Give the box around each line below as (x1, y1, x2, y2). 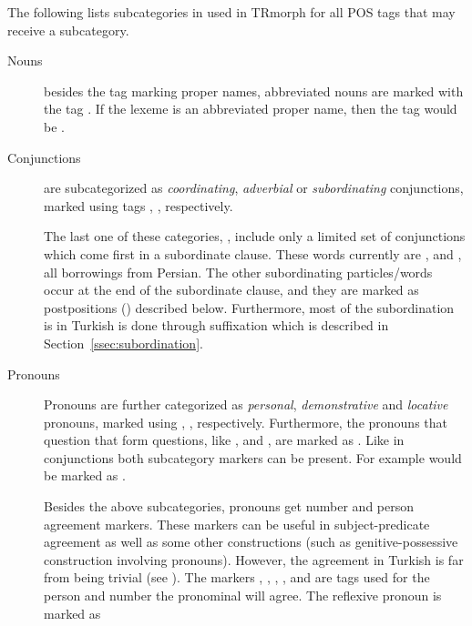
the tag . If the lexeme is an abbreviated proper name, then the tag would (44, 99, 457, 118)
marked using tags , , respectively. (44, 196, 233, 215)
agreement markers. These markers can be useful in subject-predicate (44, 514, 430, 533)
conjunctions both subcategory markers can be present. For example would (44, 448, 462, 467)
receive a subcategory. (7, 20, 129, 39)
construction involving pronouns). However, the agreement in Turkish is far (44, 550, 464, 569)
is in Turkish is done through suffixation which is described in (44, 316, 389, 335)
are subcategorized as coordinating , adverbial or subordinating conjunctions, (44, 178, 464, 197)
